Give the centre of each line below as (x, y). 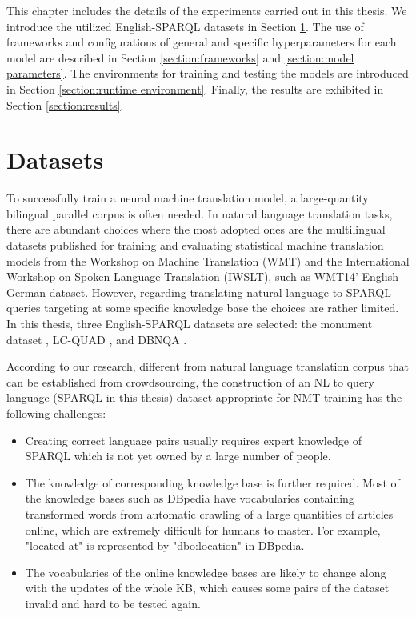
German (26, 292)
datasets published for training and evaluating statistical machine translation (195, 245)
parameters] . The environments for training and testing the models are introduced (208, 73)
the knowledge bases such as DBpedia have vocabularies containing (190, 498)
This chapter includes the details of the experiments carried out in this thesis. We (207, 10)
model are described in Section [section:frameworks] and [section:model (180, 57)
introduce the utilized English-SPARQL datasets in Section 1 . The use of (185, 26)
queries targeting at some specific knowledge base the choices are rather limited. (203, 308)
